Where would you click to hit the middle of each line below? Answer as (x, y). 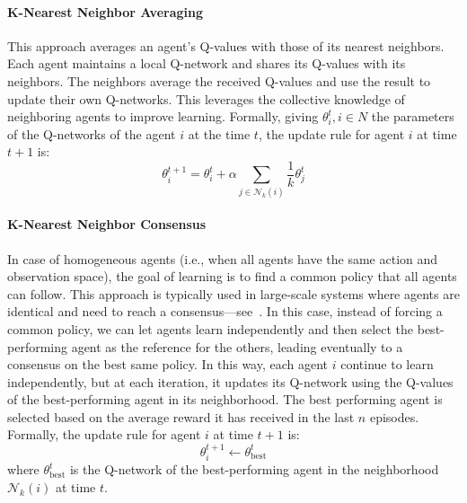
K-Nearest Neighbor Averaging (105, 11)
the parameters (413, 116)
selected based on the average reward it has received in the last (181, 416)
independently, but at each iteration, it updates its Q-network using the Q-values (230, 381)
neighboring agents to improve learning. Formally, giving (163, 116)
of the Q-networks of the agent (92, 133)
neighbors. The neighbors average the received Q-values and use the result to (219, 80)
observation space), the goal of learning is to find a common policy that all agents (232, 276)
